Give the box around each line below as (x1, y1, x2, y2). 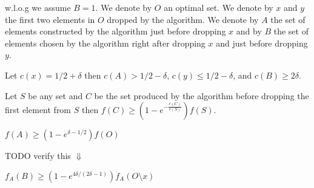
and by (236, 25, 262, 37)
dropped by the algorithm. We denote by (107, 13, 259, 25)
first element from (5, 103, 72, 116)
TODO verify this (5, 149, 71, 162)
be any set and (28, 89, 83, 102)
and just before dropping (216, 36, 308, 49)
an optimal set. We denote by (164, 1, 273, 13)
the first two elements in (5, 13, 95, 25)
